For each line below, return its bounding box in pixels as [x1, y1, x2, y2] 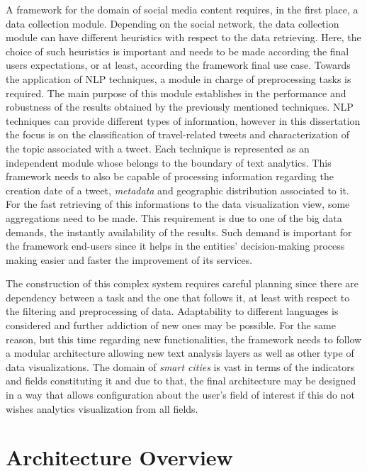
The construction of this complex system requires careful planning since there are [6, 276, 359, 291]
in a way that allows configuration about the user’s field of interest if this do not [6, 387, 355, 402]
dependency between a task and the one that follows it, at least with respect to [6, 289, 350, 304]
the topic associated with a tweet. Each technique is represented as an [6, 140, 310, 155]
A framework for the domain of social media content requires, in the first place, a [6, 2, 358, 16]
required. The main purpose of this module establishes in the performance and [6, 85, 346, 100]
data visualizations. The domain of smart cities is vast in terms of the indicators [6, 359, 355, 374]
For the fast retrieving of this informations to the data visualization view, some [6, 196, 350, 211]
